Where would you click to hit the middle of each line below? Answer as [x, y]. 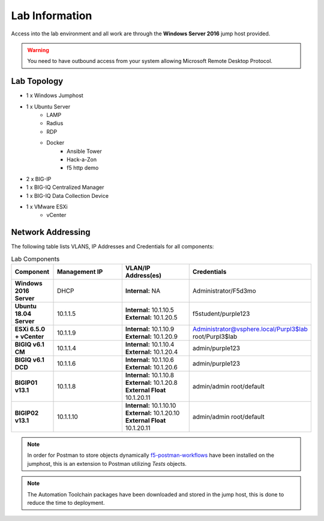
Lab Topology [37, 81]
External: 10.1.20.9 [151, 336]
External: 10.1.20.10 [152, 412]
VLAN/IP [138, 268]
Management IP [80, 272]
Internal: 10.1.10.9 [150, 329]
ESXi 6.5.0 [30, 329]
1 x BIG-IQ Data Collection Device [67, 195]
